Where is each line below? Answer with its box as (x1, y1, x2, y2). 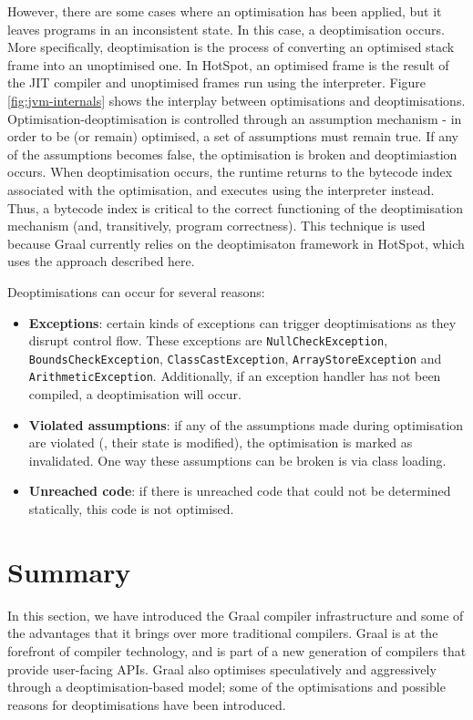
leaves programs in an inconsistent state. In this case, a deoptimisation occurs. (7, 19, 445, 38)
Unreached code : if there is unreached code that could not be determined (28, 481, 451, 500)
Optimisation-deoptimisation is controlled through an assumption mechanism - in (7, 108, 462, 128)
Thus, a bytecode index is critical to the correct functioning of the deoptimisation (7, 198, 464, 217)
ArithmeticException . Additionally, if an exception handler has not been (28, 366, 441, 386)
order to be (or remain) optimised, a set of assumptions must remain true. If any (7, 127, 458, 146)
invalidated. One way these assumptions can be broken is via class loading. (28, 450, 447, 469)
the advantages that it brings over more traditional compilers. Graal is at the (7, 623, 438, 643)
